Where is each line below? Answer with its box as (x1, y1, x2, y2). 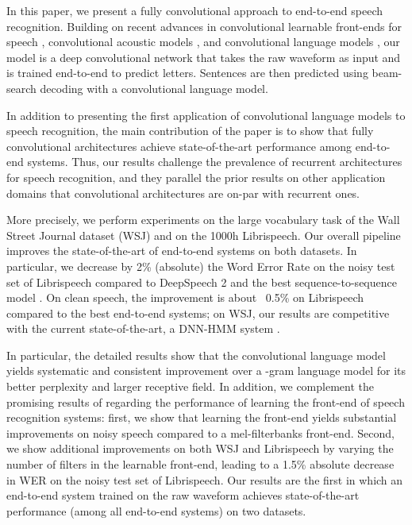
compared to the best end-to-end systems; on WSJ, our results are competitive (6, 304, 390, 321)
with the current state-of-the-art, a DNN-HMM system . (6, 320, 280, 337)
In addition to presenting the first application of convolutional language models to (6, 106, 406, 123)
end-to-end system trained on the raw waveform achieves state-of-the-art (6, 487, 360, 504)
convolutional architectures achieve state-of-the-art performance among (6, 137, 352, 154)
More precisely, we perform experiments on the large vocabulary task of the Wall (6, 211, 400, 228)
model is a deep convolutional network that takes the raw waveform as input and (6, 48, 401, 65)
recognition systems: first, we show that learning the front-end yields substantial (6, 409, 397, 426)
